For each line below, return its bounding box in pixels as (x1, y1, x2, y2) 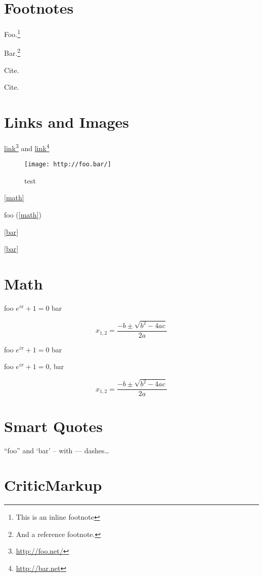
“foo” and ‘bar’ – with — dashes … (4, 445, 109, 455)
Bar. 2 (4, 46, 21, 58)
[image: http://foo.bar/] (24, 161, 111, 168)
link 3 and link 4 (4, 141, 50, 153)
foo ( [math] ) (4, 209, 41, 220)
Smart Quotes (4, 415, 103, 436)
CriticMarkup (4, 475, 102, 495)
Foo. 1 (4, 27, 21, 39)
